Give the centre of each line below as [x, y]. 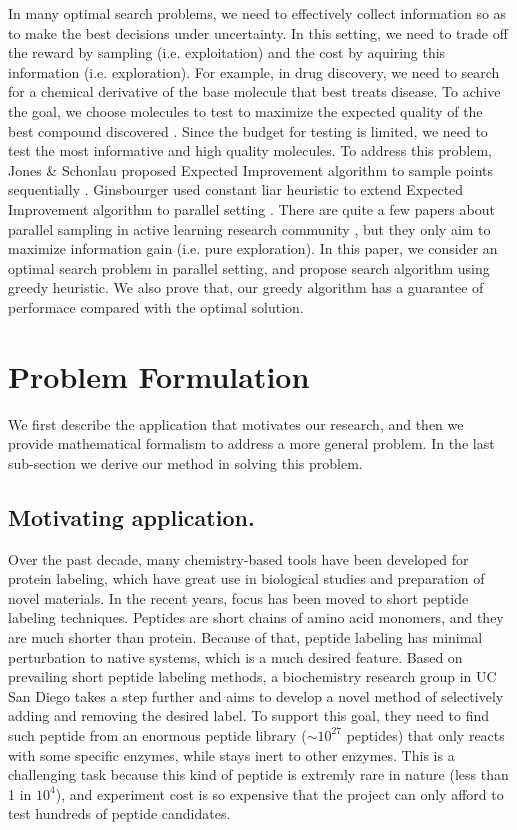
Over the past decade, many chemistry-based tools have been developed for [238, 558]
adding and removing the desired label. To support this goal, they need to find [249, 715]
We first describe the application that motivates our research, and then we [236, 423]
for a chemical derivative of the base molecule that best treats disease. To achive [254, 91]
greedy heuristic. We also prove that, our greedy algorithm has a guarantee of [246, 287]
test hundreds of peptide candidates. [119, 813]
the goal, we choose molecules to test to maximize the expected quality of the [245, 110]
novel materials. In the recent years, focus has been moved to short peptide [238, 597]
